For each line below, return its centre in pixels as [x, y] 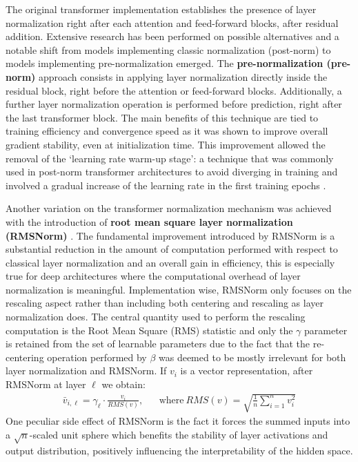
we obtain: [123, 384]
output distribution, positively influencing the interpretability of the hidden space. [179, 450]
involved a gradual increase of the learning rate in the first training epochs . [166, 185]
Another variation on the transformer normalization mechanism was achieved [169, 208]
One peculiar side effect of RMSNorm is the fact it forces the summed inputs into [178, 421]
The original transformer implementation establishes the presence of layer [161, 9]
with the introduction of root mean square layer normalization [149, 221]
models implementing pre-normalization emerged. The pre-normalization [165, 63]
